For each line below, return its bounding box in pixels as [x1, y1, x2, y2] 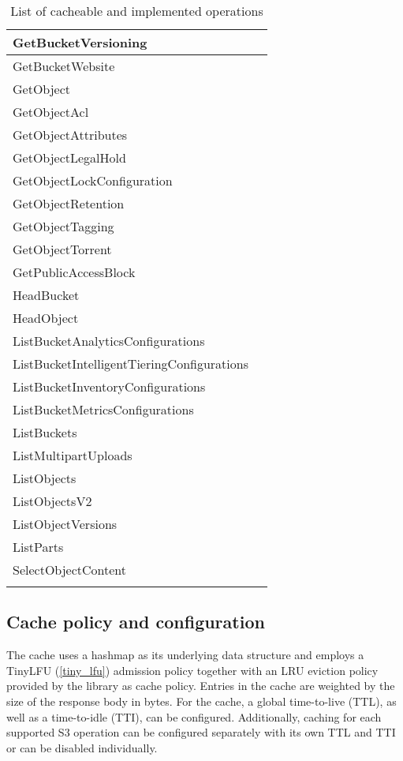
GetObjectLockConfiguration [13, 171, 173, 189]
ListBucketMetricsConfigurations [13, 400, 194, 418]
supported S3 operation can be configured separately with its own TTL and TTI [6, 724, 396, 740]
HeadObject [13, 309, 79, 327]
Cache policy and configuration [6, 609, 265, 634]
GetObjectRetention [13, 194, 125, 212]
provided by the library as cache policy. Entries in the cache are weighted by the [6, 677, 395, 694]
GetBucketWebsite [13, 57, 115, 75]
